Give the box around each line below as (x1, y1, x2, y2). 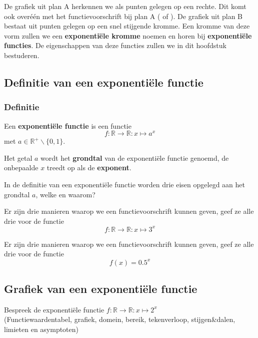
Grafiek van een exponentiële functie (4, 280, 197, 296)
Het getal (4, 152, 32, 163)
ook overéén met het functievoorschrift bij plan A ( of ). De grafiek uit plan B (4, 11, 243, 21)
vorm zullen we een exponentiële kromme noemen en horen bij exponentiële (4, 30, 252, 41)
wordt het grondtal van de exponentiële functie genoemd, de (40, 152, 229, 163)
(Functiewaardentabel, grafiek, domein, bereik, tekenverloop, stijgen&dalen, (4, 314, 235, 324)
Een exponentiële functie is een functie (4, 120, 131, 131)
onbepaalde (4, 162, 38, 173)
